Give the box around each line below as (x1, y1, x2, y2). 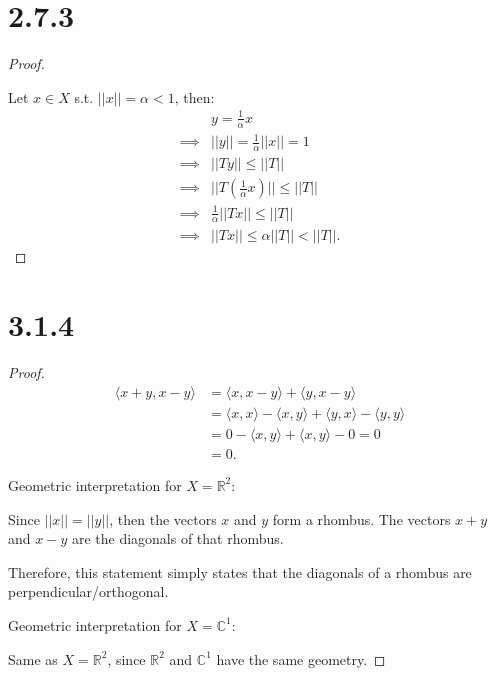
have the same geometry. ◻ (216, 648, 386, 669)
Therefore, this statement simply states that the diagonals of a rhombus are (8, 561, 472, 582)
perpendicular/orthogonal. (8, 581, 169, 602)
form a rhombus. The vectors (272, 508, 451, 529)
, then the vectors (109, 508, 217, 529)
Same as (8, 648, 58, 669)
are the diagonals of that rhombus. (71, 528, 284, 549)
